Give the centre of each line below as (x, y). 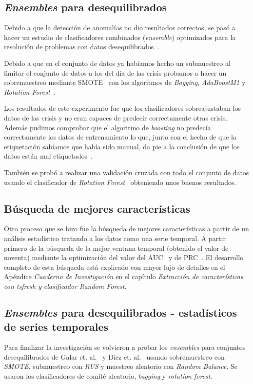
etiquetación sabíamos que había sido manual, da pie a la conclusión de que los (122, 146)
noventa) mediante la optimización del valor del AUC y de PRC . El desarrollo (124, 257)
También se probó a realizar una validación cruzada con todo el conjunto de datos (126, 172)
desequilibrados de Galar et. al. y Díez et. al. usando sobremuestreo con (114, 356)
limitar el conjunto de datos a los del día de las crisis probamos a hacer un (115, 72)
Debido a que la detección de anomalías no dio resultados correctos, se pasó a (120, 28)
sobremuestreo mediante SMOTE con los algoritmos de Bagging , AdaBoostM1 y (125, 82)
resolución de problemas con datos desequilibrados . (82, 47)
